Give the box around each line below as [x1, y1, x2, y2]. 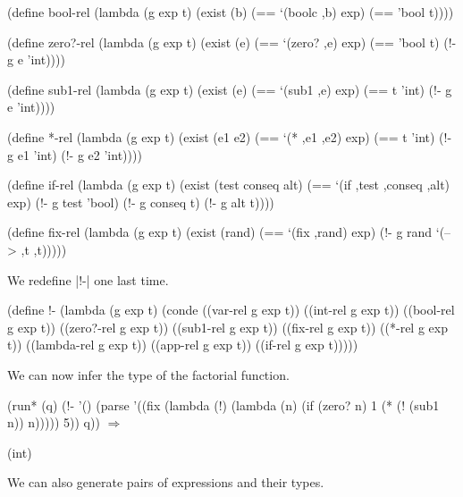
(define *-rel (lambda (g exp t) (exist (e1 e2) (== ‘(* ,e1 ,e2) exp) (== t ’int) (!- [7, 127, 452, 146]
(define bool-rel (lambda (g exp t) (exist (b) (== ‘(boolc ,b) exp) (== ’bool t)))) [7, 3, 454, 21]
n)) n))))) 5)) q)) [7, 413, 100, 432]
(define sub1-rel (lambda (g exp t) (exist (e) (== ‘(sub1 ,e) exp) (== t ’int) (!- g [7, 80, 452, 98]
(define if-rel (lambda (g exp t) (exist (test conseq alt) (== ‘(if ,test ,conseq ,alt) [7, 175, 450, 194]
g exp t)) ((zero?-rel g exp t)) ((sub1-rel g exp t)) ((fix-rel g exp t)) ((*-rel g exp [7, 317, 448, 336]
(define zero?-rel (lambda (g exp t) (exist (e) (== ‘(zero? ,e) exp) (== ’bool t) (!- [7, 32, 457, 51]
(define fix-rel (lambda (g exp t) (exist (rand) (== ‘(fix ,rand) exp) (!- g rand [7, 223, 433, 241]
